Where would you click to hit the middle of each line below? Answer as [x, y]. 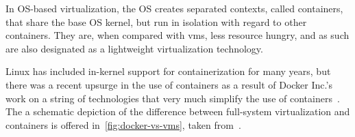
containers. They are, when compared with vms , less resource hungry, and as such [177, 35]
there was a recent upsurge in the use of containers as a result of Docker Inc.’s [169, 84]
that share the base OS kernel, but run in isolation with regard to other [156, 21]
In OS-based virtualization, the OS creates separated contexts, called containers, [174, 8]
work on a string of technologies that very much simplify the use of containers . [173, 98]
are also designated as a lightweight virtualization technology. [134, 48]
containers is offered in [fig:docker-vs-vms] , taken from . [123, 124]
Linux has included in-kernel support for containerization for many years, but [168, 71]
